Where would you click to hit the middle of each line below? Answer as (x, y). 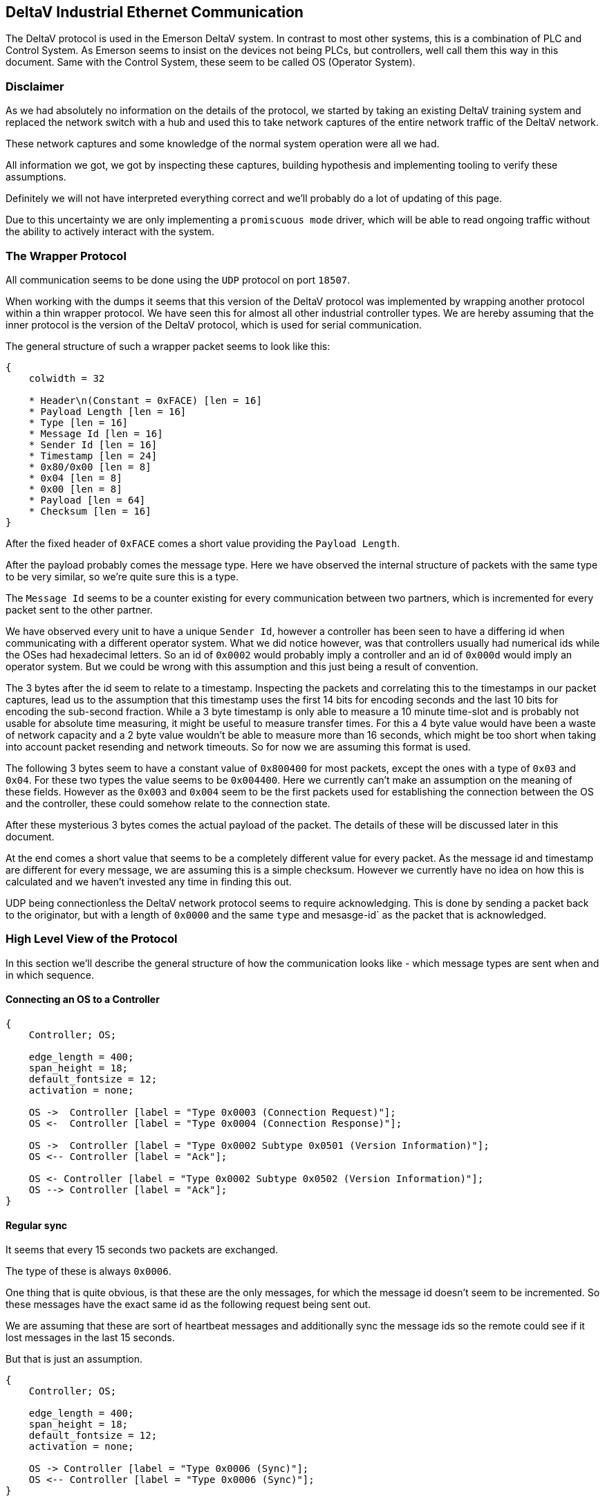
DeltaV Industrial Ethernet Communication (155, 12)
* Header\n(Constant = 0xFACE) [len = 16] (145, 400)
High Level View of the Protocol (92, 939)
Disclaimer (35, 86)
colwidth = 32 (67, 378)
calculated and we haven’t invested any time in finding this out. (149, 881)
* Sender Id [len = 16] (93, 444)
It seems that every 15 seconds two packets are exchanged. (142, 1250)
